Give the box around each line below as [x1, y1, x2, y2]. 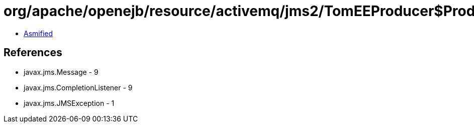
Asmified [24, 29, 53, 38]
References [4, 46, 62, 59]
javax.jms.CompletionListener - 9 [24, 83, 133, 92]
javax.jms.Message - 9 [24, 67, 99, 76]
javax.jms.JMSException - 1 [24, 98, 115, 107]
